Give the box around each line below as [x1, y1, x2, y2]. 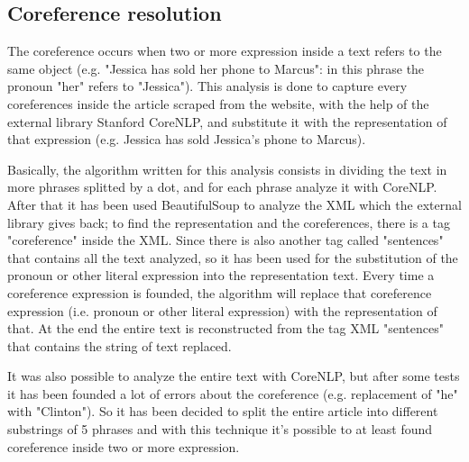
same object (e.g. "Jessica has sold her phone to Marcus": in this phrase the [7, 59, 425, 77]
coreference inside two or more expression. [7, 437, 240, 456]
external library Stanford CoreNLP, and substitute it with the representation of [7, 112, 447, 131]
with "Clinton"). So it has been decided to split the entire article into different [7, 402, 438, 421]
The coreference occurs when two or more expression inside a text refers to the [7, 41, 442, 60]
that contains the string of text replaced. [7, 336, 232, 355]
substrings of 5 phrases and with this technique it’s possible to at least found [7, 420, 433, 439]
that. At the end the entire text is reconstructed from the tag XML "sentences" [7, 319, 444, 338]
